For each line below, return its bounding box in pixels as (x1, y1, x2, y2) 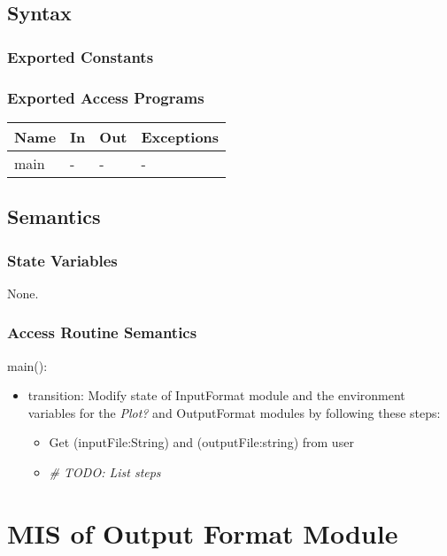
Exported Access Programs (7, 86, 204, 108)
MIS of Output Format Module (7, 514, 398, 551)
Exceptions (141, 126, 220, 147)
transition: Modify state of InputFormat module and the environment (27, 386, 405, 405)
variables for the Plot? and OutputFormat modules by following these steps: (27, 403, 441, 421)
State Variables (7, 249, 118, 271)
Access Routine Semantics (7, 321, 197, 344)
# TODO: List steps (49, 463, 161, 482)
